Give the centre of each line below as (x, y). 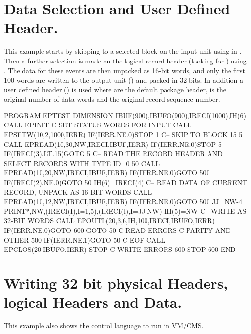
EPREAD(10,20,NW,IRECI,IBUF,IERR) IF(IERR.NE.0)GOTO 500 (107, 173)
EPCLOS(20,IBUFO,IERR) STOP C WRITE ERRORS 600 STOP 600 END (120, 249)
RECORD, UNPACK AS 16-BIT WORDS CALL (78, 192)
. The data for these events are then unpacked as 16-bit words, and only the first (125, 70)
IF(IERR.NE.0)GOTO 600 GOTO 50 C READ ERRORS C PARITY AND (117, 230)
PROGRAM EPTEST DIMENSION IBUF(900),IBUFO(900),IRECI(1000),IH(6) (125, 115)
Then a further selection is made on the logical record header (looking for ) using (125, 60)
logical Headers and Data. (93, 302)
